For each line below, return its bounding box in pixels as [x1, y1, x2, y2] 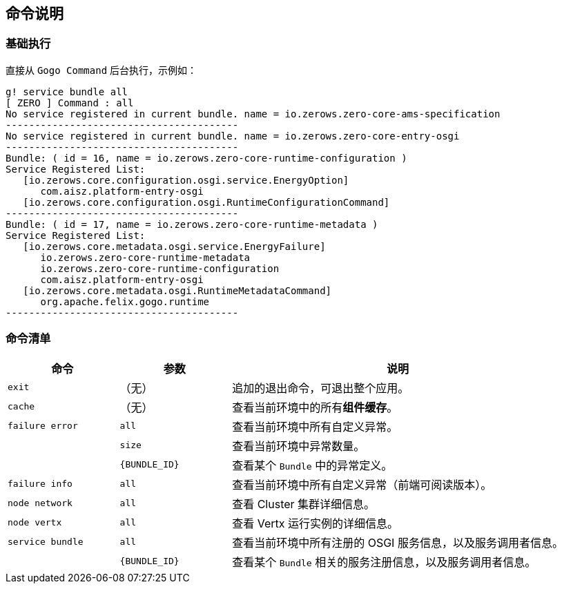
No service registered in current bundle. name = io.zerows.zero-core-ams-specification [6, 108, 501, 119]
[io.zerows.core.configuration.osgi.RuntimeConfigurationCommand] [23, 196, 390, 208]
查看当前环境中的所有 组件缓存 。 [232, 400, 398, 414]
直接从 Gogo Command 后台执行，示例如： [6, 64, 197, 76]
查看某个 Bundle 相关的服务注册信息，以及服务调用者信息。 [232, 554, 536, 569]
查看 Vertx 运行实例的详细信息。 [232, 516, 398, 530]
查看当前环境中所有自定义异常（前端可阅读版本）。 [232, 477, 492, 492]
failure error [8, 421, 78, 432]
